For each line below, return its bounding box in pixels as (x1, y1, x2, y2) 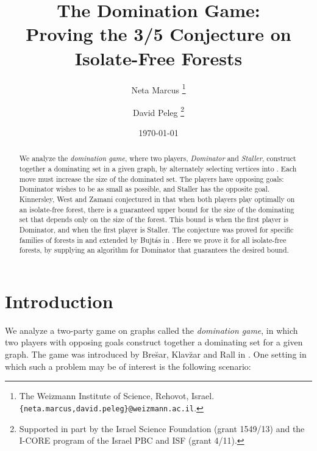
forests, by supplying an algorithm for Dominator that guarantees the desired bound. (19, 245, 289, 255)
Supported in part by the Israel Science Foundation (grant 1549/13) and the (19, 422, 305, 435)
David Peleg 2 (132, 104, 184, 118)
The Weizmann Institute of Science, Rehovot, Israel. (19, 389, 215, 402)
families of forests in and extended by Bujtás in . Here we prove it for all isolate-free (19, 234, 287, 245)
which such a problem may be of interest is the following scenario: (5, 359, 251, 372)
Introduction (5, 288, 113, 313)
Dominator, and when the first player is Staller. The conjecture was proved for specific (19, 224, 294, 234)
